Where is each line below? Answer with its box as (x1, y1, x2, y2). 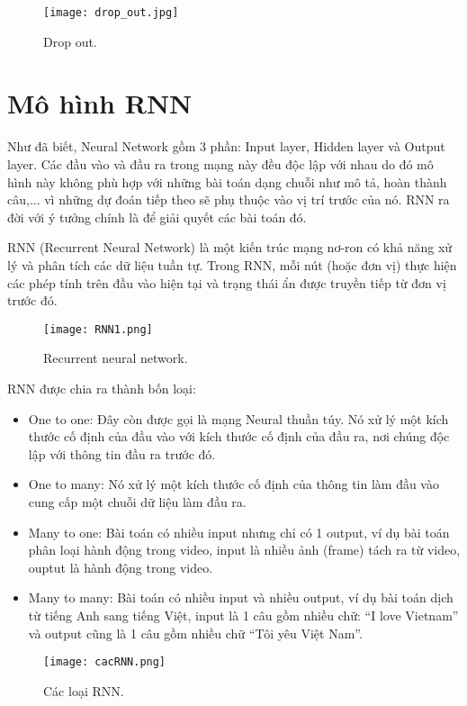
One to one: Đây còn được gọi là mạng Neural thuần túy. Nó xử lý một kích (28, 409, 449, 428)
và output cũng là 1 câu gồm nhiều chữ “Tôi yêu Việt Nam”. (28, 623, 363, 642)
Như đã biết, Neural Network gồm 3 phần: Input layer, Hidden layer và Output (7, 137, 445, 156)
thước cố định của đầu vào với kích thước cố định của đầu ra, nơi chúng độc (28, 427, 450, 446)
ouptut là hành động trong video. (28, 557, 213, 576)
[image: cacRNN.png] (43, 656, 166, 669)
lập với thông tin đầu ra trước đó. (28, 444, 216, 463)
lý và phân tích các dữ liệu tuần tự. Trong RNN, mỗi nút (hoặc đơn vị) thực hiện (7, 255, 457, 274)
